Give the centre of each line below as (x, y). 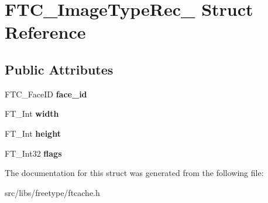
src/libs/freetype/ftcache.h (52, 192)
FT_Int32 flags (33, 153)
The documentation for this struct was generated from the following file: (134, 173)
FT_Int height (33, 133)
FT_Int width (32, 114)
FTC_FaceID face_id (46, 94)
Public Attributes (59, 69)
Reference (45, 32)
